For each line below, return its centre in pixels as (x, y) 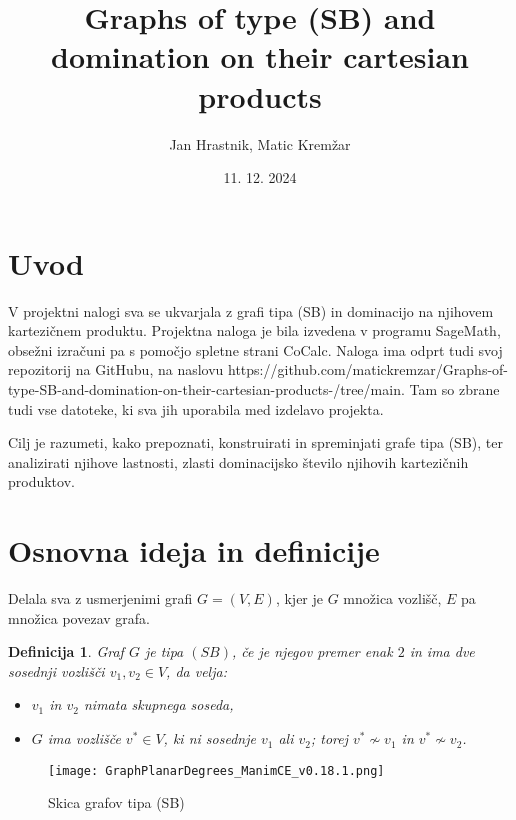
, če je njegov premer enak (312, 651)
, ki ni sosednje (209, 738)
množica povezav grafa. (79, 617)
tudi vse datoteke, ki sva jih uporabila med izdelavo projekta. (196, 408)
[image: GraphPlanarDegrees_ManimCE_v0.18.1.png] (216, 770)
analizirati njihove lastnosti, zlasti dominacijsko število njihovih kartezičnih (238, 461)
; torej (329, 738)
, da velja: (196, 670)
